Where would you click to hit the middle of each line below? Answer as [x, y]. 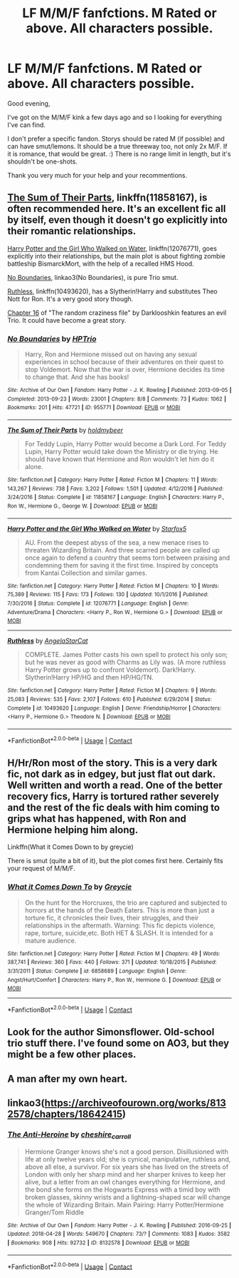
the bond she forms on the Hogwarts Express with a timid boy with [122, 1189]
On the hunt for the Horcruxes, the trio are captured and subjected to [126, 902]
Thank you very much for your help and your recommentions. [97, 175]
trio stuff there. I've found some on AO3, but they [118, 1043]
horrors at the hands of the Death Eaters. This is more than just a [119, 910]
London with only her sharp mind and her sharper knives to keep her [125, 1174]
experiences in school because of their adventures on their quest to [124, 362]
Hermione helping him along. [73, 830]
